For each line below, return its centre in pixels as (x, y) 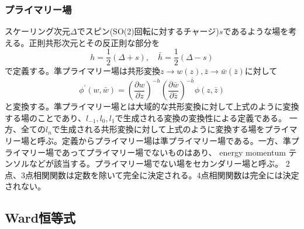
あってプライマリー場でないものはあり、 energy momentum (174, 152)
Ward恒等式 (40, 218)
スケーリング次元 (37, 31)
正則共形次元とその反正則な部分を (94, 42)
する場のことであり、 (45, 117)
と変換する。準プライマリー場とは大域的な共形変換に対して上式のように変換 (152, 106)
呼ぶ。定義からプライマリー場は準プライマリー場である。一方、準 (164, 140)
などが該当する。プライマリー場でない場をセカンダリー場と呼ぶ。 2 (159, 163)
